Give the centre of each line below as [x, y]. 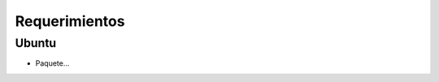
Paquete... [52, 63]
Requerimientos [70, 21]
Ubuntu [36, 43]
